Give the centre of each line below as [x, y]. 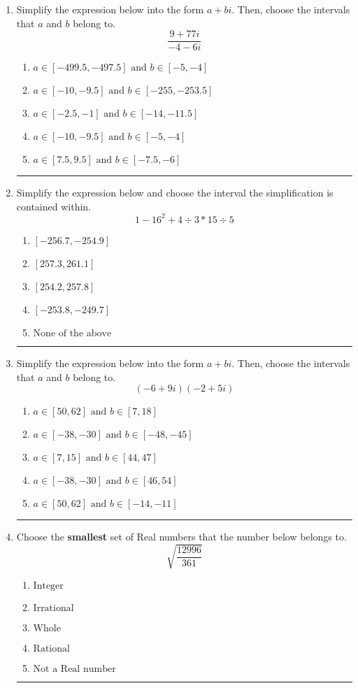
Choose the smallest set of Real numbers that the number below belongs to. [181, 537]
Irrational [53, 609]
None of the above [72, 333]
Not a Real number [74, 669]
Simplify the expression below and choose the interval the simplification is [175, 193]
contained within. [53, 206]
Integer [48, 586]
